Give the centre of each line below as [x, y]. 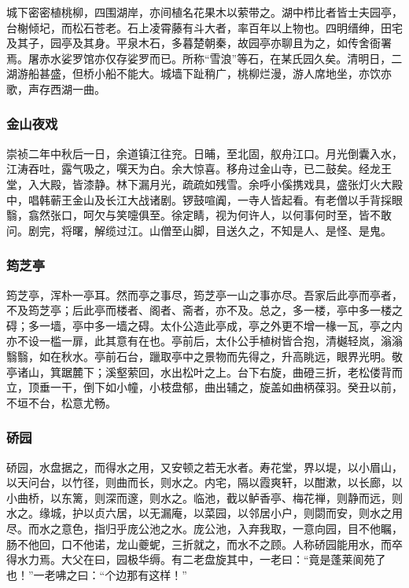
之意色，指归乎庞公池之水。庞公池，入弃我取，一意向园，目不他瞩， [226, 528]
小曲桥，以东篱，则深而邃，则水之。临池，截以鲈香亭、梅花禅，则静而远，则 [204, 497]
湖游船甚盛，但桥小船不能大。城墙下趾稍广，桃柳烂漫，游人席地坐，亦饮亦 [199, 73]
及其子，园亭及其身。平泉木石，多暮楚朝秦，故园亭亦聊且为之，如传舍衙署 [199, 43]
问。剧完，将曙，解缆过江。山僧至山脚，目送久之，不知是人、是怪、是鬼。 [199, 230]
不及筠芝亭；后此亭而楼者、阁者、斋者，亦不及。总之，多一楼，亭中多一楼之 [204, 310]
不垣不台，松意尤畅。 [61, 402]
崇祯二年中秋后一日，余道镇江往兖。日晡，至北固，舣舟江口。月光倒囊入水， [204, 153]
